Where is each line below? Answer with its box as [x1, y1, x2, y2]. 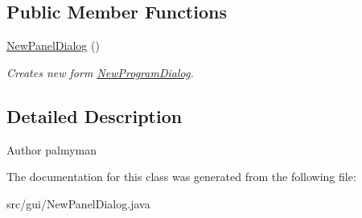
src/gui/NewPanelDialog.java [6, 195, 150, 212]
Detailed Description [6, 103, 183, 128]
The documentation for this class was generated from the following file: [6, 168, 356, 185]
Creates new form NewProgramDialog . [6, 64, 194, 80]
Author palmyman [6, 141, 97, 158]
